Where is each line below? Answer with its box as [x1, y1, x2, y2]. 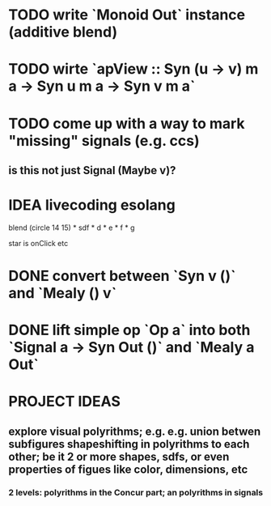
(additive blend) [8, 23, 118, 41]
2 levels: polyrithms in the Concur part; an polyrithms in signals [8, 487, 264, 498]
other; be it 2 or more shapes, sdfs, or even [8, 449, 230, 463]
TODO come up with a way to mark [8, 114, 245, 133]
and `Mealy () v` [8, 284, 117, 303]
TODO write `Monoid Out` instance [8, 6, 246, 24]
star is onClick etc [8, 238, 69, 248]
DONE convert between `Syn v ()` [8, 267, 236, 285]
